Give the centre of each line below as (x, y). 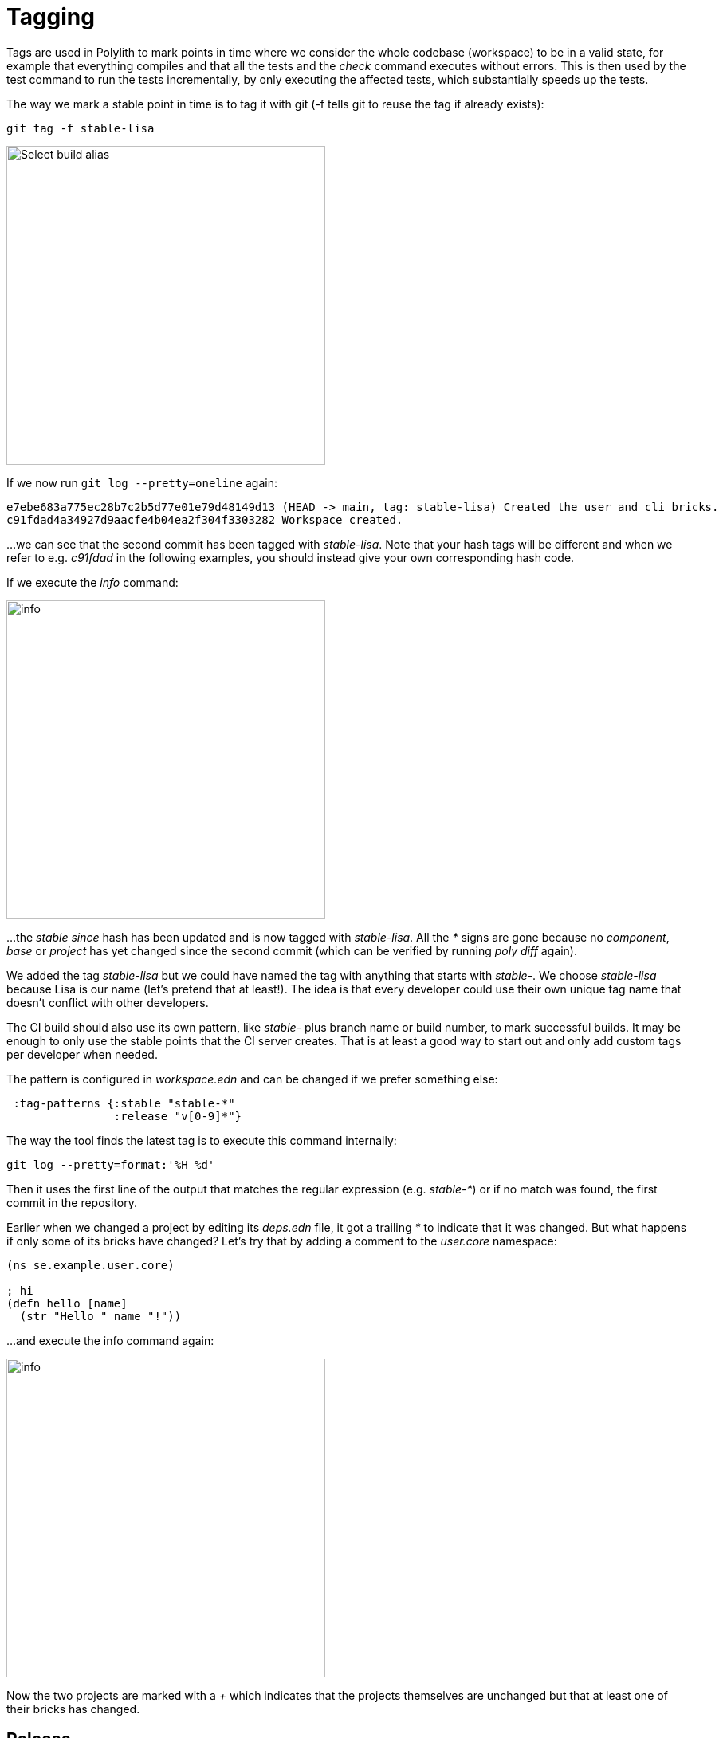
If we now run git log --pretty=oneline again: (142, 482)
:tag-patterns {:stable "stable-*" (124, 1103)
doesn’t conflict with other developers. (108, 1002)
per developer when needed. (82, 1054)
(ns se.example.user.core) (90, 1265)
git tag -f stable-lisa (81, 128)
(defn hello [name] (67, 1303)
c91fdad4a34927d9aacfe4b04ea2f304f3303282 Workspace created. (205, 519)
